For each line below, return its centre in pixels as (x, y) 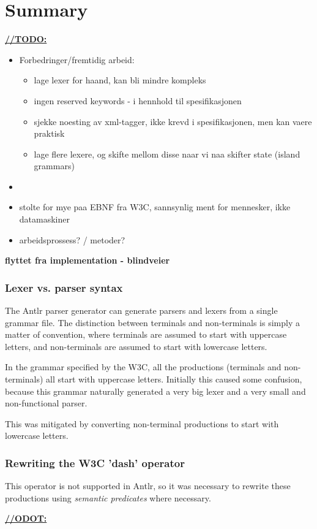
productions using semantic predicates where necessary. (108, 497)
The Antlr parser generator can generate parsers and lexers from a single (141, 310)
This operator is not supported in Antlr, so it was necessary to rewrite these (148, 486)
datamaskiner (44, 219)
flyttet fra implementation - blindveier (88, 260)
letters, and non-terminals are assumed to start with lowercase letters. (136, 346)
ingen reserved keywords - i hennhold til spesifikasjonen (138, 100)
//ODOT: (26, 518)
